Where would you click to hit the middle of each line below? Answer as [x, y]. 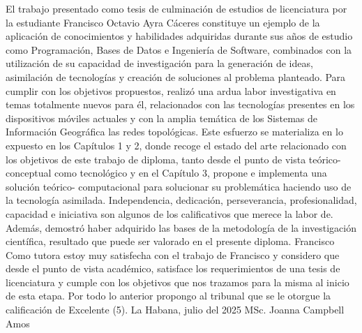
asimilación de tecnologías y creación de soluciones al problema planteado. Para [176, 76]
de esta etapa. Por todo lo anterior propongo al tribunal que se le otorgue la [168, 296]
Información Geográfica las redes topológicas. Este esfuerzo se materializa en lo [174, 132]
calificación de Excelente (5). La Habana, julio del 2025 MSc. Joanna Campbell [175, 310]
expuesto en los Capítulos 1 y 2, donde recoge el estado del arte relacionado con [176, 145]
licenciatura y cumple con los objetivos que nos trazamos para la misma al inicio [178, 282]
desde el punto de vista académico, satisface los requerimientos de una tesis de [173, 268]
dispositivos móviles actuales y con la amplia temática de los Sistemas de [161, 118]
